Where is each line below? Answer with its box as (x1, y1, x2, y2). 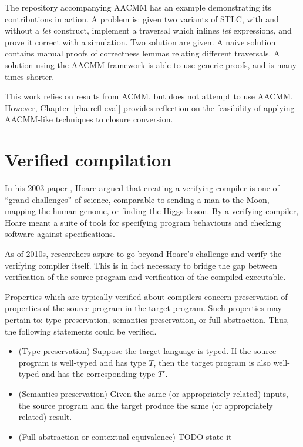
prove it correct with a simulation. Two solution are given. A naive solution (5, 35, 276, 48)
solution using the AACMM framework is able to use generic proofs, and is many (5, 58, 297, 71)
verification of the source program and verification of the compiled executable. (5, 271, 286, 283)
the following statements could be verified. (5, 325, 157, 337)
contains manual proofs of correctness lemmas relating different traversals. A (5, 47, 280, 59)
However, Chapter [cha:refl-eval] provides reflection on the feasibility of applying (5, 101, 295, 114)
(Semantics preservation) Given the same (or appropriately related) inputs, (18, 387, 288, 399)
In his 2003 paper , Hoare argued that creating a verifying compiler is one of (5, 182, 280, 194)
